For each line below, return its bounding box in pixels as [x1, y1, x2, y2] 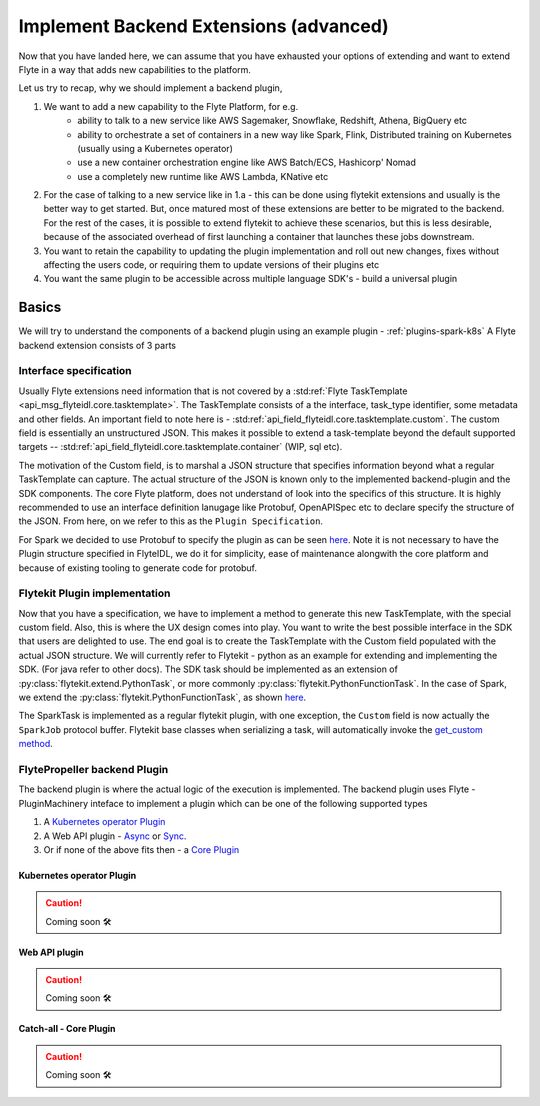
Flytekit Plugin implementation [18, 586, 171, 600]
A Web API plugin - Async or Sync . [43, 830, 187, 842]
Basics [18, 299, 62, 316]
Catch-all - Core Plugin [18, 1023, 116, 1035]
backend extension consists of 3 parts [18, 339, 177, 351]
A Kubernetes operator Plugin [43, 816, 166, 828]
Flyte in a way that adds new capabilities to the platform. [18, 63, 252, 75]
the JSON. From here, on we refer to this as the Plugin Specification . [18, 515, 324, 527]
